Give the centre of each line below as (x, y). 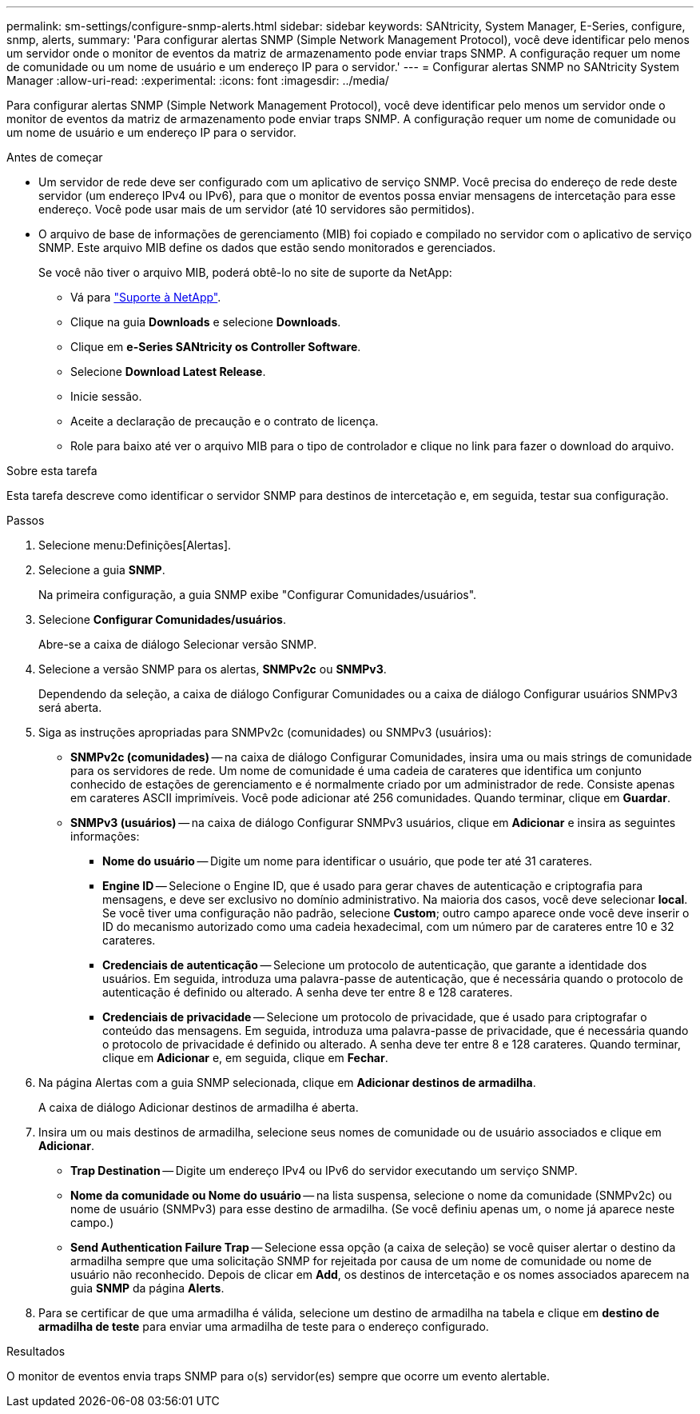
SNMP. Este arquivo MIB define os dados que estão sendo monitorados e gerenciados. (267, 248)
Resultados (36, 1351)
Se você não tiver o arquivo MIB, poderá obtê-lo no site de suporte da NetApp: (245, 272)
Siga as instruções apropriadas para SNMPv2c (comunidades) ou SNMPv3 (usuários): (265, 732)
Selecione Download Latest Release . (168, 371)
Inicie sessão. (106, 396)
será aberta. (70, 707)
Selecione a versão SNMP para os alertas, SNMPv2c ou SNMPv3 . (213, 669)
